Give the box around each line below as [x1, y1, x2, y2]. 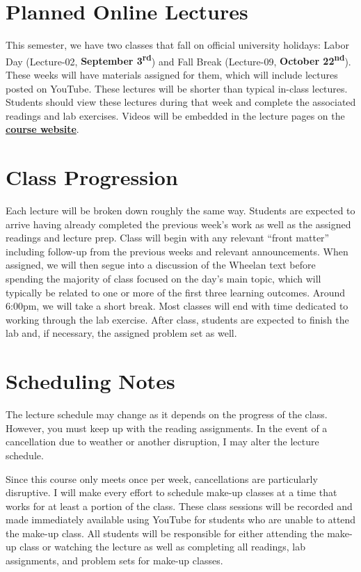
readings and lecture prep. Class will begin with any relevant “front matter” [6, 230, 330, 245]
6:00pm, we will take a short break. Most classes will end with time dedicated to [6, 299, 348, 313]
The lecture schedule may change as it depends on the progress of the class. [6, 407, 328, 422]
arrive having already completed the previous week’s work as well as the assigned [6, 216, 351, 231]
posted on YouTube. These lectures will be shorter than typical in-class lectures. [6, 81, 348, 95]
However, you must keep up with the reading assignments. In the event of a [6, 420, 328, 435]
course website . [6, 122, 79, 136]
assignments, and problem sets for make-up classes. [6, 553, 223, 568]
